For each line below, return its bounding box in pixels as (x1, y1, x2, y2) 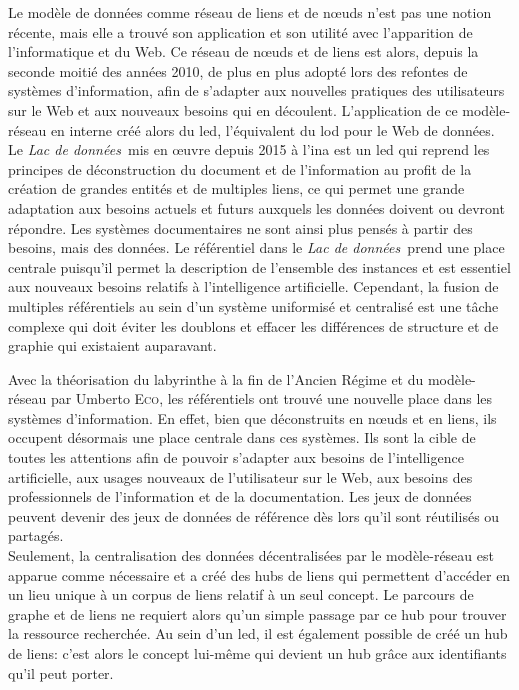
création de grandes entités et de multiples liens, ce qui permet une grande (8, 178, 465, 199)
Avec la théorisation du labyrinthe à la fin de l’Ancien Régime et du (8, 368, 424, 389)
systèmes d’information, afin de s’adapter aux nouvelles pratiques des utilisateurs (8, 80, 505, 101)
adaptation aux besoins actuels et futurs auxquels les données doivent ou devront (8, 197, 505, 218)
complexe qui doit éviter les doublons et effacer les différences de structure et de (8, 315, 499, 336)
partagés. (8, 525, 64, 546)
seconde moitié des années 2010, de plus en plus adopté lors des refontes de (8, 60, 468, 81)
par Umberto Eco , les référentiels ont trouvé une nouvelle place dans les (50, 388, 493, 409)
